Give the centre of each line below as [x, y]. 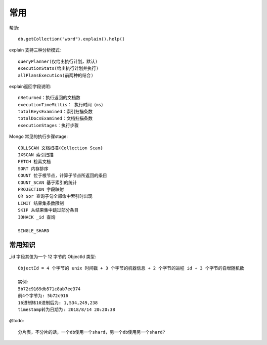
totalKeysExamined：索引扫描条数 [55, 112]
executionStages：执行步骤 [48, 125]
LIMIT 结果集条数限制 [41, 203]
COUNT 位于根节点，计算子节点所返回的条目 [63, 176]
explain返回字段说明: [30, 86]
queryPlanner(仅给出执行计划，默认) [58, 61]
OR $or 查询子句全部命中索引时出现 [55, 196]
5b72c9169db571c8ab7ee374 [49, 289]
